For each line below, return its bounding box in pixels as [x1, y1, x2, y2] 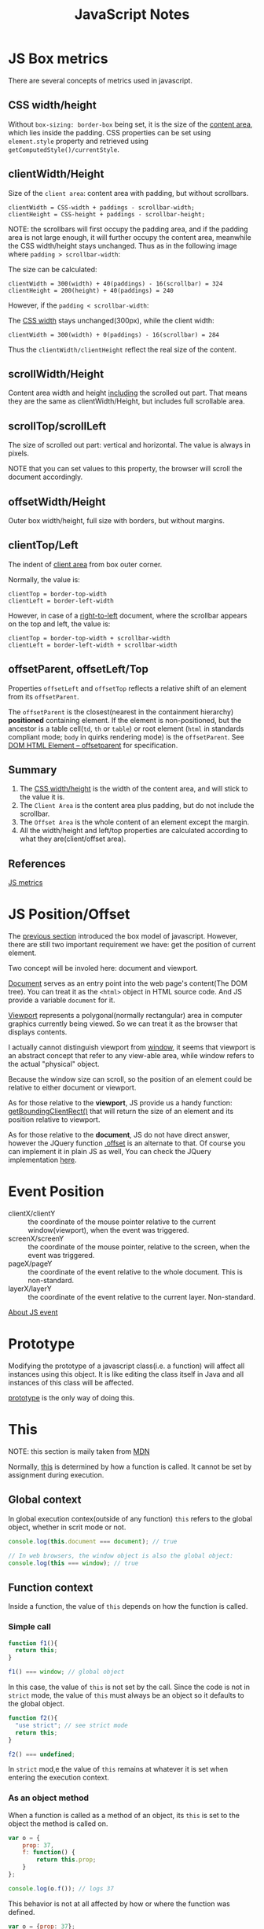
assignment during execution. [8, 1470, 104, 1480]
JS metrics [8, 878, 43, 887]
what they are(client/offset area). [19, 834, 126, 843]
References [8, 857, 66, 870]
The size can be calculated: [8, 264, 97, 274]
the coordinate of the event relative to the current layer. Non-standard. [27, 1293, 256, 1302]
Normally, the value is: [8, 574, 80, 584]
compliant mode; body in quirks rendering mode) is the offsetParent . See [8, 732, 245, 741]
